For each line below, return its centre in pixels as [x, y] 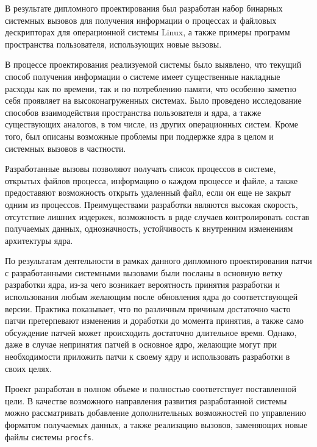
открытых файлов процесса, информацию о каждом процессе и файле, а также [151, 180]
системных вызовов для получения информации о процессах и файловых [141, 20]
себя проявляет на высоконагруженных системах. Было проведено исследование [153, 100]
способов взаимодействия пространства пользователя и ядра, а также [133, 112]
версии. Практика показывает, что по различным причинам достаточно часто [148, 308]
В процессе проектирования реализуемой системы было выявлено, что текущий [153, 64]
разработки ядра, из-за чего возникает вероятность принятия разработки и [142, 284]
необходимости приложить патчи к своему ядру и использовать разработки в [148, 356]
